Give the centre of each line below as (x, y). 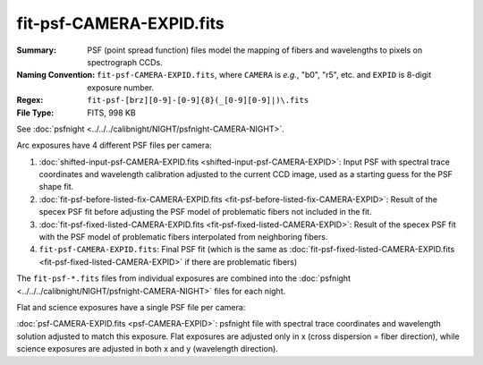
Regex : (30, 100)
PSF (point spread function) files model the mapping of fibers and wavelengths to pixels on (255, 50)
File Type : (35, 113)
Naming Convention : (56, 75)
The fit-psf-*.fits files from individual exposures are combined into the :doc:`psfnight (183, 278)
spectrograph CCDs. (125, 62)
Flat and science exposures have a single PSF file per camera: (131, 307)
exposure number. (121, 87)
